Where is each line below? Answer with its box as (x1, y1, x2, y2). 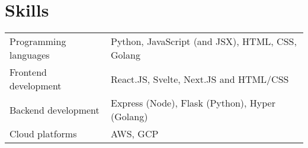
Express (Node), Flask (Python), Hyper (111, 96, 275, 110)
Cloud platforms (9, 127, 77, 141)
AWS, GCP (111, 127, 159, 141)
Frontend (9, 65, 47, 79)
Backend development (9, 102, 100, 117)
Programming (9, 34, 66, 49)
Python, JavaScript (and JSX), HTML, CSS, (111, 34, 297, 49)
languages (9, 48, 50, 62)
